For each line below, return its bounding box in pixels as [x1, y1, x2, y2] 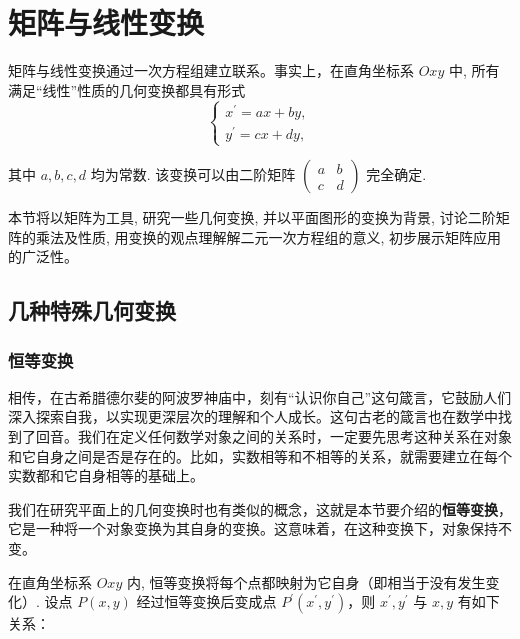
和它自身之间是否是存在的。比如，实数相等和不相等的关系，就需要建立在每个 [8, 445, 512, 466]
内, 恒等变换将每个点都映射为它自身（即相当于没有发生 [126, 571, 486, 592]
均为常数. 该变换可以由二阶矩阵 [90, 164, 296, 185]
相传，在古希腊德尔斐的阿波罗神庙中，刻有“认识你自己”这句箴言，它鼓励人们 [8, 386, 512, 407]
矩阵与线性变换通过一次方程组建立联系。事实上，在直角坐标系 [8, 60, 414, 81]
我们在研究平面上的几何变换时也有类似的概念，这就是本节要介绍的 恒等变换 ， [8, 498, 512, 519]
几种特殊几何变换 [8, 295, 176, 326]
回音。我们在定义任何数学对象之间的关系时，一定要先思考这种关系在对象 [35, 426, 512, 446]
